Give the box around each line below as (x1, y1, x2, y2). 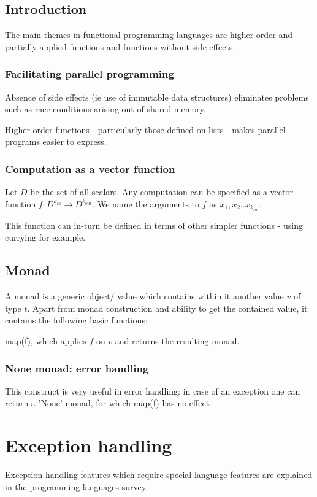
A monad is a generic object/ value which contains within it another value (5, 290, 284, 302)
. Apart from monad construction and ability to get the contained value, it (27, 301, 308, 314)
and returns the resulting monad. (115, 334, 240, 347)
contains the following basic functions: (5, 314, 148, 326)
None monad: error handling (5, 360, 149, 376)
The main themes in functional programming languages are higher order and (5, 28, 293, 41)
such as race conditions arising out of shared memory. (5, 102, 206, 115)
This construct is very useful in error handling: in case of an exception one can (5, 384, 300, 397)
